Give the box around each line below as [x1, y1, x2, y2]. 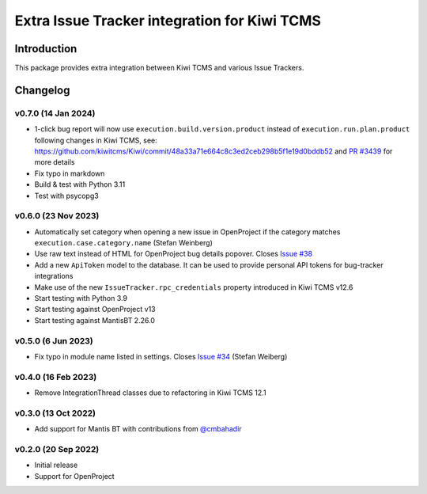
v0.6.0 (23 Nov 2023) [14, 211, 100, 222]
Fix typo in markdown [34, 169, 105, 178]
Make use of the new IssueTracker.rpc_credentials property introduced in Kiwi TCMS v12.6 [34, 282, 353, 292]
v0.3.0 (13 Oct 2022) [14, 408, 96, 419]
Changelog [14, 83, 70, 97]
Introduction [14, 42, 77, 55]
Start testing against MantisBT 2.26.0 [34, 315, 156, 325]
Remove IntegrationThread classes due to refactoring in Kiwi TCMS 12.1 [34, 388, 266, 397]
